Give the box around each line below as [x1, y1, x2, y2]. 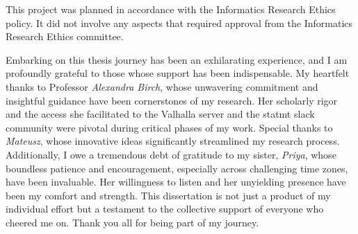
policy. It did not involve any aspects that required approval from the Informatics [6, 15, 353, 30]
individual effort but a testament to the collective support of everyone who [6, 201, 324, 216]
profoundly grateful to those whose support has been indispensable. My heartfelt [6, 66, 350, 80]
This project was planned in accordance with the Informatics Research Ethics [6, 2, 336, 16]
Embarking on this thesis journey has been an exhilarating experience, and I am [6, 52, 348, 66]
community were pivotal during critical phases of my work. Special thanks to [6, 120, 333, 134]
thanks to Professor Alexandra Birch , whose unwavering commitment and [6, 79, 318, 93]
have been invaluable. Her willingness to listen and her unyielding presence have [6, 174, 346, 189]
